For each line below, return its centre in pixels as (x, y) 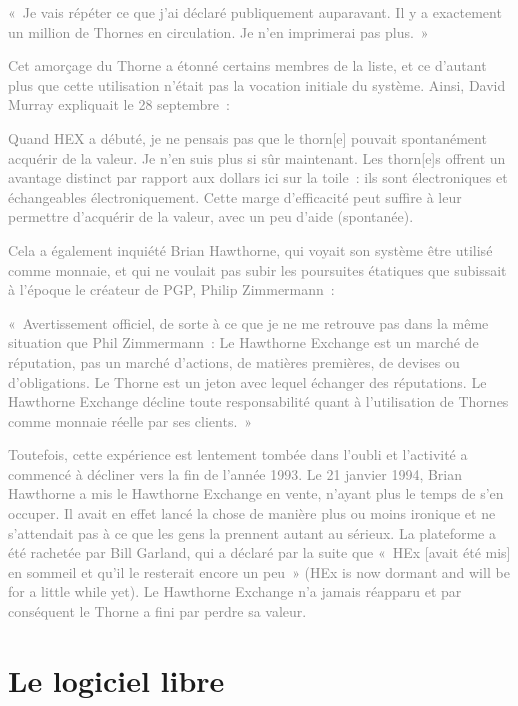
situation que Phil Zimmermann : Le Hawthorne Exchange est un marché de (243, 342)
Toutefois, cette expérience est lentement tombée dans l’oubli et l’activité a (238, 454)
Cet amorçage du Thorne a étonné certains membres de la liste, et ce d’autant (247, 65)
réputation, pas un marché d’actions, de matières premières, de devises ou (234, 361)
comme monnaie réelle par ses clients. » (130, 420)
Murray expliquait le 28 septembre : (119, 104)
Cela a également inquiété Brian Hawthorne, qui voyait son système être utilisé (250, 249)
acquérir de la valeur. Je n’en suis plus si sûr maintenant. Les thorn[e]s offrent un (257, 157)
